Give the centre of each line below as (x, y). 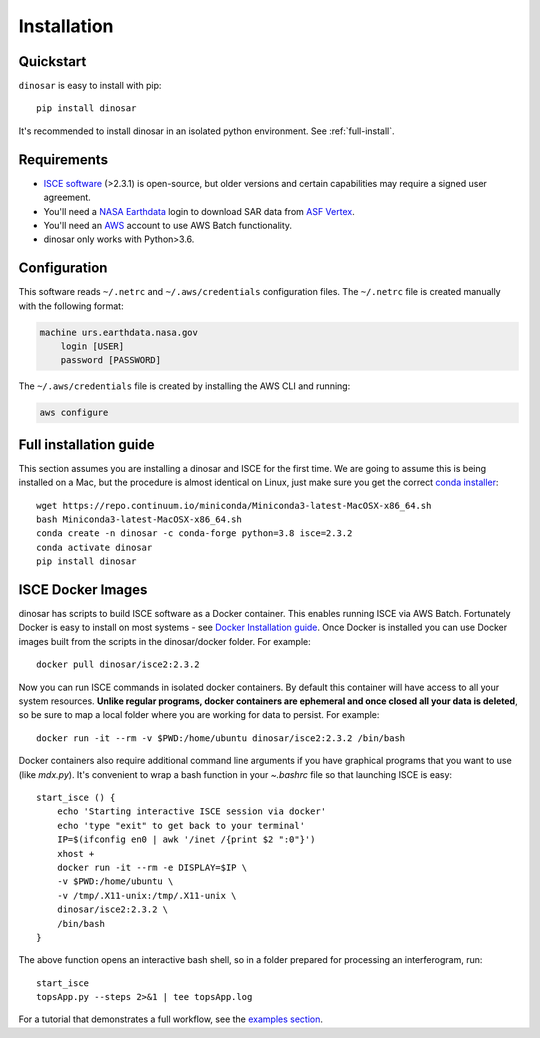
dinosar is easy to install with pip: (90, 86)
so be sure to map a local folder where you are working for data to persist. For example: (199, 715)
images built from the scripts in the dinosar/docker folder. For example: (164, 641)
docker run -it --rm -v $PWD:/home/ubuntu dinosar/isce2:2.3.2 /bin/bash (221, 738)
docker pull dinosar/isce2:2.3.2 (118, 664)
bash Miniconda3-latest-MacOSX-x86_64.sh (139, 519)
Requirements (63, 159)
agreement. (67, 197)
